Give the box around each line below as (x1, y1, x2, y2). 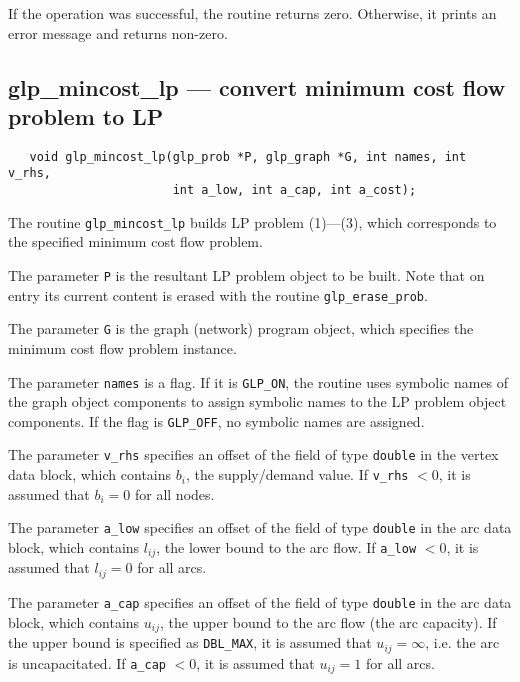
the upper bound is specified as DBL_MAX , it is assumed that (8, 632, 372, 653)
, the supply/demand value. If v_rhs (185, 464, 409, 485)
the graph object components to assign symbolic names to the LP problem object (8, 391, 507, 412)
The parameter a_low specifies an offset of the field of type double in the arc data (8, 517, 512, 538)
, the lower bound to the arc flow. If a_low (156, 537, 417, 558)
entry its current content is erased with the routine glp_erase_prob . (8, 284, 428, 305)
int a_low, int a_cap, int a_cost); (172, 183, 417, 198)
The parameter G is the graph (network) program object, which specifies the (8, 318, 474, 339)
